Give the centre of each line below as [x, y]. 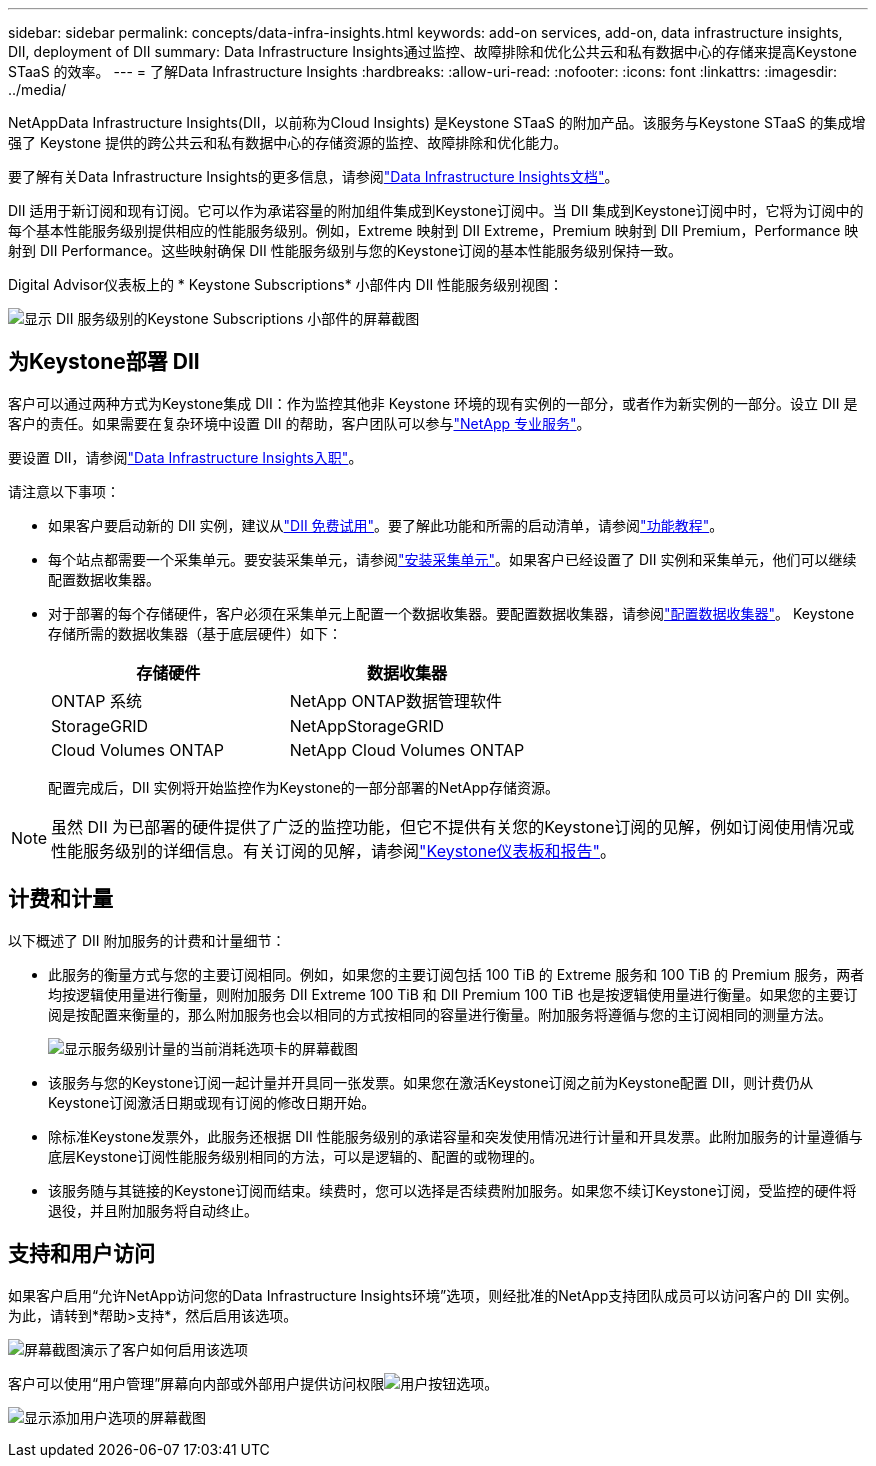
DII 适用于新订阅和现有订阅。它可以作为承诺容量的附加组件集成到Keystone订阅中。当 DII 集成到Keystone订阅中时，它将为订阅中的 [436, 210]
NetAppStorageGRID [367, 725]
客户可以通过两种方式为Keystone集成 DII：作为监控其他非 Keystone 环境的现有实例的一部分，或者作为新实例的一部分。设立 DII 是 [433, 403]
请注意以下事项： [64, 491]
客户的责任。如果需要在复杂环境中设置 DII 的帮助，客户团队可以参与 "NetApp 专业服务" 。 [299, 423]
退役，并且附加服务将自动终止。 [153, 1210]
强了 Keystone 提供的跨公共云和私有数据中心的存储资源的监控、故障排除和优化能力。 [288, 142]
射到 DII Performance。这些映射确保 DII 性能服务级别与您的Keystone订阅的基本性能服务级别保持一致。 [345, 250]
